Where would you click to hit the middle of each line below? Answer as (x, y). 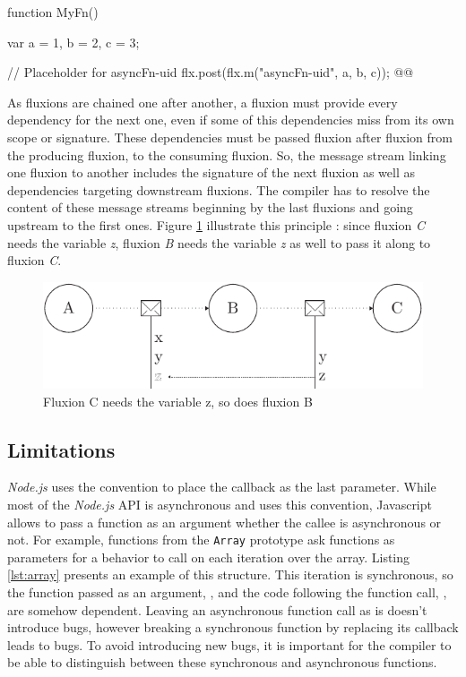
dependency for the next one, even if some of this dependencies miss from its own (231, 120)
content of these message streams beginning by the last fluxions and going (210, 207)
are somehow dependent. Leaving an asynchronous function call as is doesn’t (217, 609)
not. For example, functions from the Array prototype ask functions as (201, 540)
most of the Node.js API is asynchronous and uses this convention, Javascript (220, 504)
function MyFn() (53, 12)
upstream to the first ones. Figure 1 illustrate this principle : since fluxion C (216, 224)
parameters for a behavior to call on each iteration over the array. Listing (209, 557)
